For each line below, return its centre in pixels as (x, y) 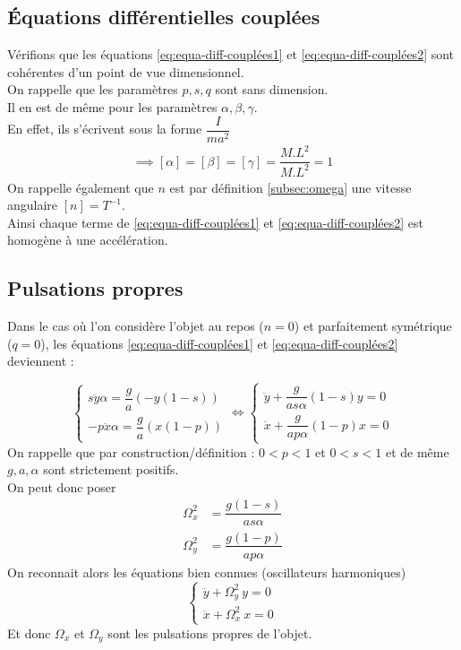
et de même (417, 451)
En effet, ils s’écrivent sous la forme (105, 129)
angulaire (33, 205)
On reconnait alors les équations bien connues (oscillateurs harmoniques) (207, 572)
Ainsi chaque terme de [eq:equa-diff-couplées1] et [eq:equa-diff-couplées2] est (216, 222)
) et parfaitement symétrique (373, 326)
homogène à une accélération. (88, 240)
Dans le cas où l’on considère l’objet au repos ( (136, 326)
